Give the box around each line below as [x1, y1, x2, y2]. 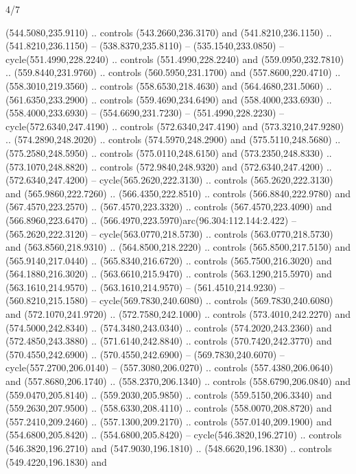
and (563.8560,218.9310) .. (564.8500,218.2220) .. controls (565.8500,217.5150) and [5, 240, 351, 254]
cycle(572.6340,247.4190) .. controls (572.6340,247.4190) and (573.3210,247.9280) [5, 118, 344, 133]
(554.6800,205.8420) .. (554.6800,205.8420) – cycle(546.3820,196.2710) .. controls [5, 427, 342, 442]
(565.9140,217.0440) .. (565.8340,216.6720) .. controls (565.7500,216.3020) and [5, 253, 332, 267]
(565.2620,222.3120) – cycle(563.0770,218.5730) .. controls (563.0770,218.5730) [5, 226, 333, 240]
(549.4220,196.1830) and [5, 454, 107, 469]
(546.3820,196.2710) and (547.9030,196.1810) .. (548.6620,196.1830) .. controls [5, 441, 332, 455]
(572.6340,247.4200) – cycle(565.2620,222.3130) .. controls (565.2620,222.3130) [5, 173, 333, 187]
